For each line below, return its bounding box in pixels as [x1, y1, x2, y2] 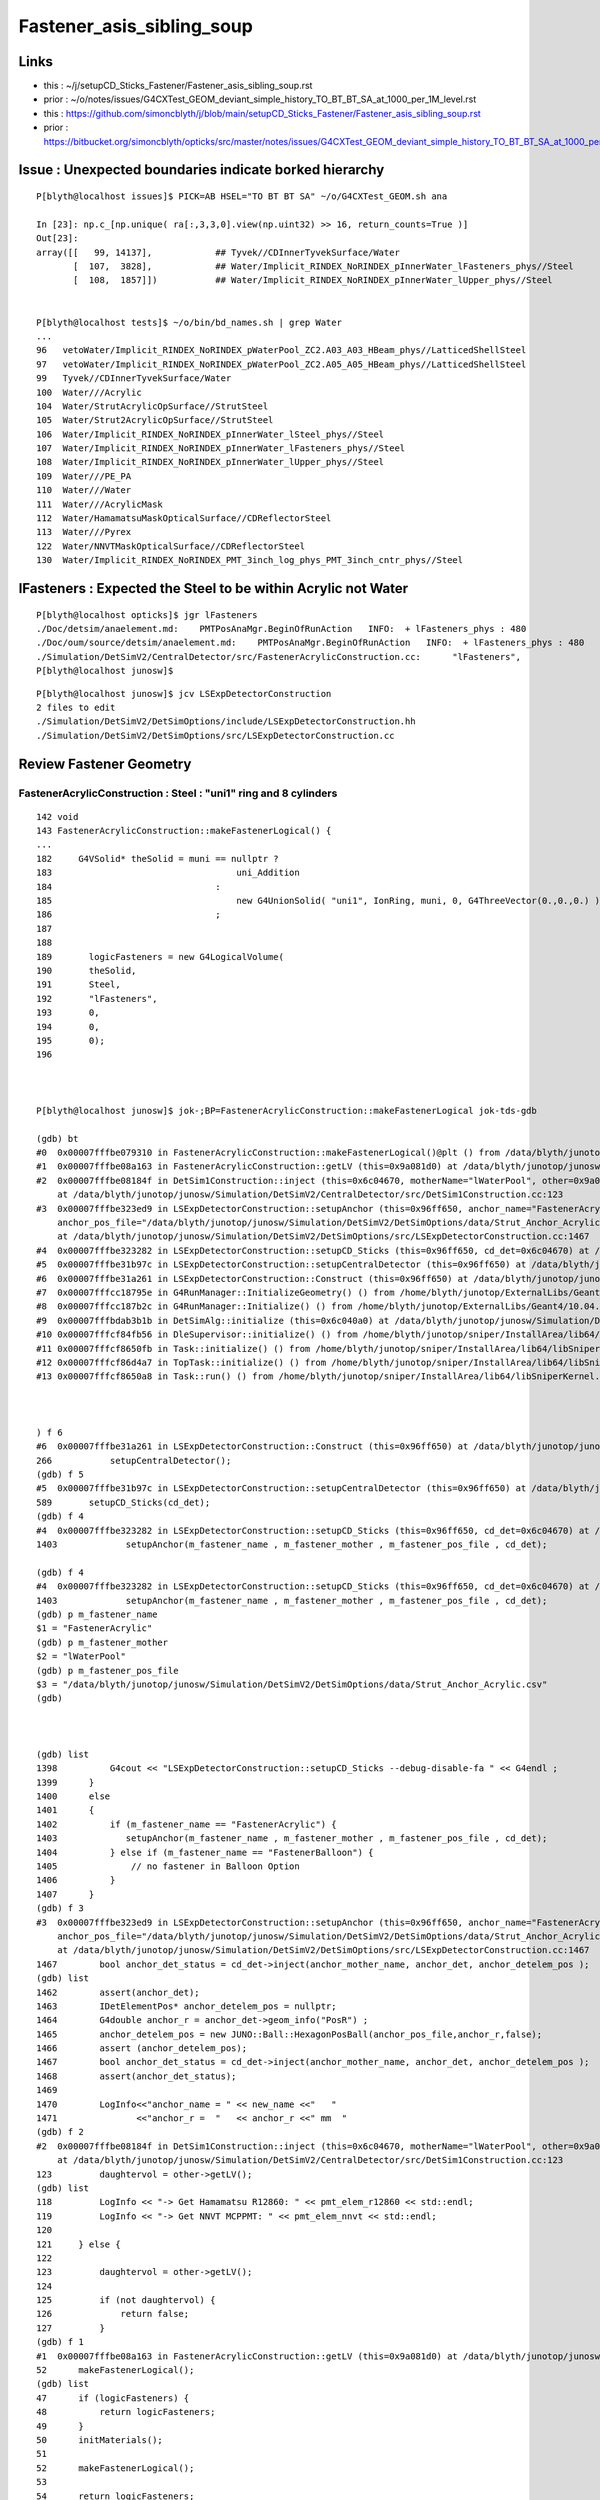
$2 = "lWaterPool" [36, 1651, 127, 1662]
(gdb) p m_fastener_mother [36, 1636, 169, 1648]
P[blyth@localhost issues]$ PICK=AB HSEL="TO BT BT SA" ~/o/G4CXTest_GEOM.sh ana [36, 191, 448, 202]
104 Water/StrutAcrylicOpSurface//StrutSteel [36, 400, 269, 412]
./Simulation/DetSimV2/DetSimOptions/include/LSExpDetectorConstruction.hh [36, 716, 416, 727]
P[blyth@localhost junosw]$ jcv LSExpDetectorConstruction [36, 688, 332, 699]
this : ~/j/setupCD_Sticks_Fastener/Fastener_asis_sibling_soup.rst [43, 80, 313, 92]
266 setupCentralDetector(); [36, 1455, 232, 1466]
